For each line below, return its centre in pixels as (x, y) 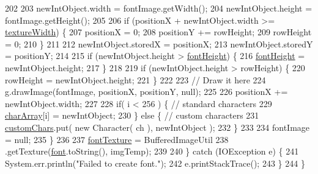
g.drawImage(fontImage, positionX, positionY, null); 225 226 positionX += (146, 92)
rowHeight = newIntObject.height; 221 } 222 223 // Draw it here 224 (135, 79)
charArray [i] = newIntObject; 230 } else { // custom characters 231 (132, 115)
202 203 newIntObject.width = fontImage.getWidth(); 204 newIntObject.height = (159, 8)
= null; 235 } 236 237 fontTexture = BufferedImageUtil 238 (117, 139)
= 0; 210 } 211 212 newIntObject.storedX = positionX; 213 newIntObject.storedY (159, 43)
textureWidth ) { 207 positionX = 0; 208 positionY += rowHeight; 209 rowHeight (158, 32)
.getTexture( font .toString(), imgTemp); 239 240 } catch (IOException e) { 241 (152, 151)
